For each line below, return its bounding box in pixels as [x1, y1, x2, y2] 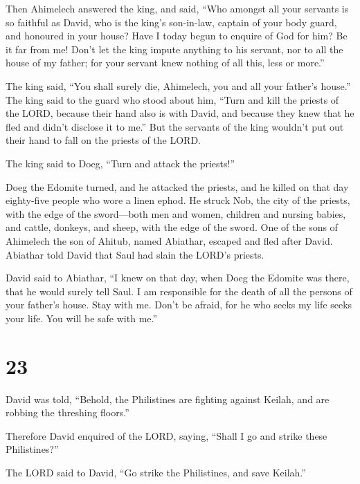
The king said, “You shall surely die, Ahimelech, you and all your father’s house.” [6, 78, 351, 93]
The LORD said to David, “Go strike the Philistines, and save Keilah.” [6, 465, 306, 479]
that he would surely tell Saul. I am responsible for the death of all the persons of [6, 283, 352, 298]
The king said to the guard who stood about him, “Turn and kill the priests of [6, 92, 339, 106]
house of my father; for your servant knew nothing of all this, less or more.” [6, 55, 325, 70]
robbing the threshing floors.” [6, 405, 129, 420]
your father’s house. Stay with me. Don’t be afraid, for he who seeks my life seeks [6, 297, 352, 312]
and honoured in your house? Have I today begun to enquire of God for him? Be [6, 28, 348, 43]
